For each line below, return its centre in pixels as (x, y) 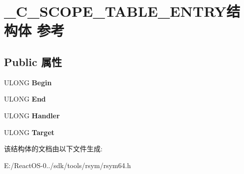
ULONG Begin (28, 82)
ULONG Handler (32, 115)
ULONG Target (29, 132)
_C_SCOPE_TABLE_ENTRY (115, 11)
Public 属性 (33, 61)
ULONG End (25, 99)
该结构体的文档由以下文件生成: (53, 149)
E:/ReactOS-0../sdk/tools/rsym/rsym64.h (68, 165)
